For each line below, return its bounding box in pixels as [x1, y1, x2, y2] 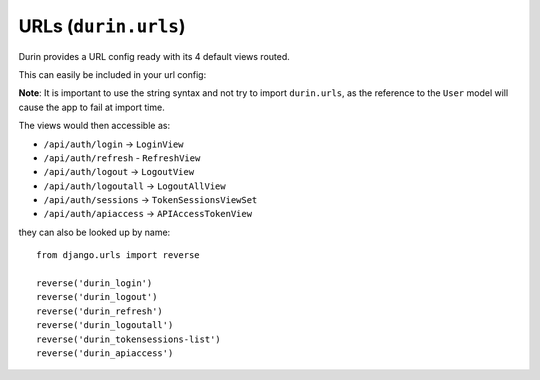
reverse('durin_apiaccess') [36, 347, 174, 359]
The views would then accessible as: [18, 120, 170, 132]
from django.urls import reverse [36, 250, 200, 261]
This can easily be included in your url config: [18, 68, 207, 80]
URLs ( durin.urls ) [18, 15, 186, 37]
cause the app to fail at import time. [18, 101, 165, 113]
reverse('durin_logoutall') [36, 320, 174, 331]
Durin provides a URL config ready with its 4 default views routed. [18, 50, 290, 62]
